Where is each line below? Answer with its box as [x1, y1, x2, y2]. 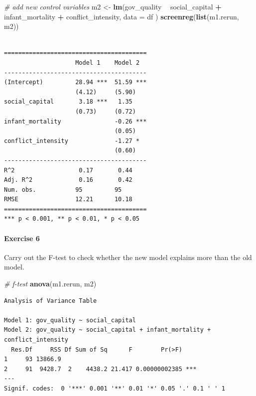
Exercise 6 [4, 233, 40, 243]
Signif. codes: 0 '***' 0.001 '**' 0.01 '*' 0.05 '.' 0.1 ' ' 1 [4, 385, 225, 392]
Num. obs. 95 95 [4, 186, 122, 193]
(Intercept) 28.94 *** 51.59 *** [4, 79, 147, 86]
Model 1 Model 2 [75, 59, 140, 66]
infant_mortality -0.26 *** [4, 118, 147, 125]
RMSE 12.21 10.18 [4, 196, 132, 203]
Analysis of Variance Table [4, 297, 97, 304]
